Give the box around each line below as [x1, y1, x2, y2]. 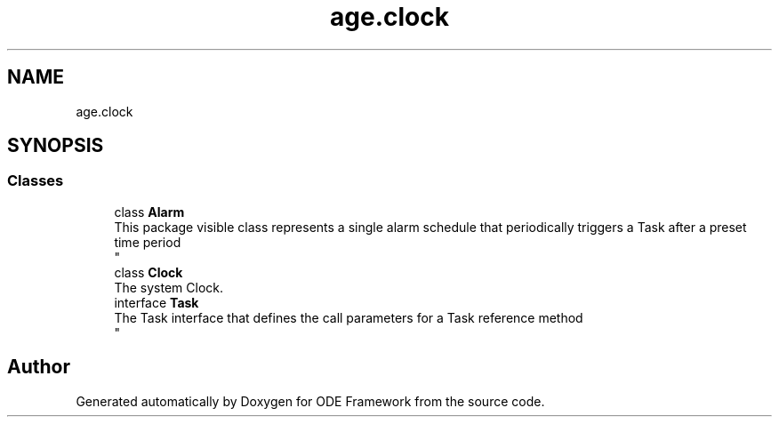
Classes [7, 172, 64, 190]
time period [114, 234, 181, 250]
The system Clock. [114, 279, 223, 295]
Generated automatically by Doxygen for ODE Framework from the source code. [76, 393, 545, 409]
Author [7, 356, 70, 379]
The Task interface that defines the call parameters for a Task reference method [114, 309, 583, 325]
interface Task [114, 294, 199, 310]
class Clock [114, 264, 183, 280]
